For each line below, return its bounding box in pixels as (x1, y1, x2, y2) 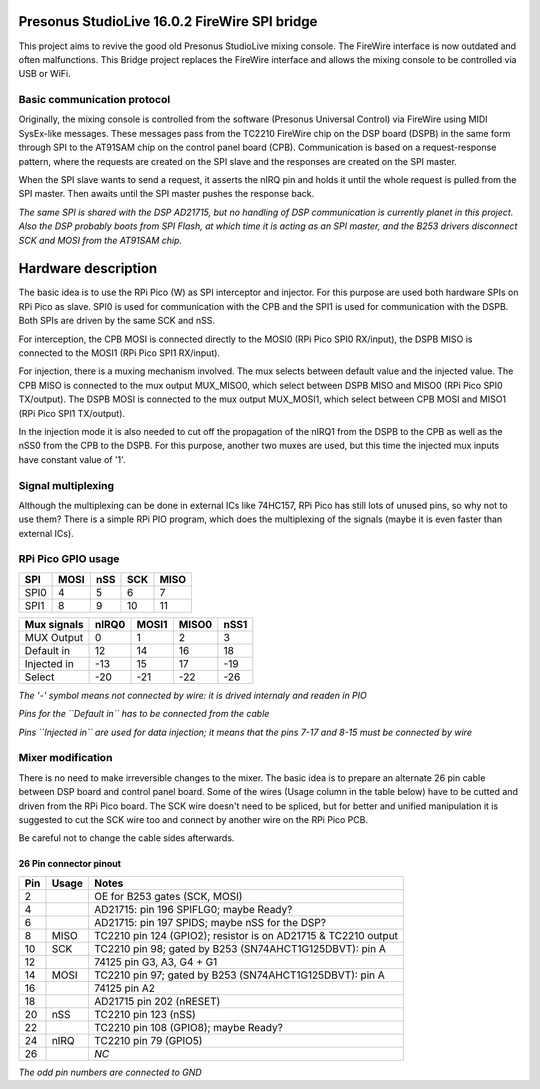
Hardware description (18, 260, 158, 277)
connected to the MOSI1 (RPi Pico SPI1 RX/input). (18, 347, 220, 359)
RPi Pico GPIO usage (18, 552, 120, 566)
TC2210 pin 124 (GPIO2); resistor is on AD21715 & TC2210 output (93, 928, 399, 942)
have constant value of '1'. (18, 453, 126, 465)
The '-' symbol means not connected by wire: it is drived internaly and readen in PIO (18, 689, 367, 701)
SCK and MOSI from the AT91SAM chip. (18, 234, 183, 246)
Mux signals (24, 617, 84, 631)
